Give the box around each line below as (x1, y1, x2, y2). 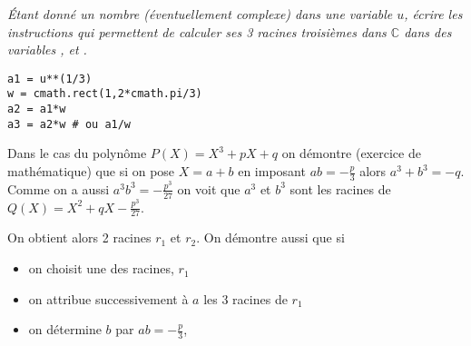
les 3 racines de (203, 289, 288, 308)
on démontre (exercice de (281, 143, 421, 163)
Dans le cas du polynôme (7, 143, 147, 163)
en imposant (238, 162, 306, 180)
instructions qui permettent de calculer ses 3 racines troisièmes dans (7, 22, 387, 41)
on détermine (28, 320, 102, 339)
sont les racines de (289, 179, 391, 198)
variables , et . (7, 40, 87, 59)
